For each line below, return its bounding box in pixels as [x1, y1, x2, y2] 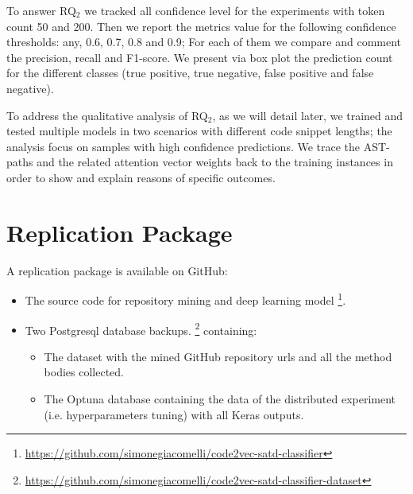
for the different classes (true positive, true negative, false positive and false [6, 64, 374, 81]
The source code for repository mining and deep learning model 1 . [25, 290, 346, 308]
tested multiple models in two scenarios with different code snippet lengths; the [6, 123, 392, 139]
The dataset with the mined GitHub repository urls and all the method [44, 348, 392, 364]
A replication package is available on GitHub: [6, 262, 228, 278]
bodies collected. [44, 364, 125, 380]
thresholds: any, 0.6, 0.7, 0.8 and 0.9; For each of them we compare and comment [6, 33, 402, 50]
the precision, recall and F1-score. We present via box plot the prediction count [6, 49, 393, 65]
